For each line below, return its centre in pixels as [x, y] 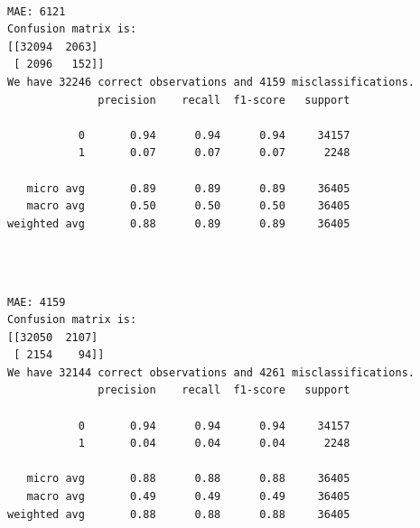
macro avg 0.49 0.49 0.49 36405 [188, 497]
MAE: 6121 [37, 11]
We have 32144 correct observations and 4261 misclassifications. [211, 372]
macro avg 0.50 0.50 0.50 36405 [188, 206]
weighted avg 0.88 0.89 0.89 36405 [179, 223]
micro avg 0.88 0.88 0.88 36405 [188, 479]
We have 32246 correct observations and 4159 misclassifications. [211, 82]
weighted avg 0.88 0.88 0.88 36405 [179, 514]
